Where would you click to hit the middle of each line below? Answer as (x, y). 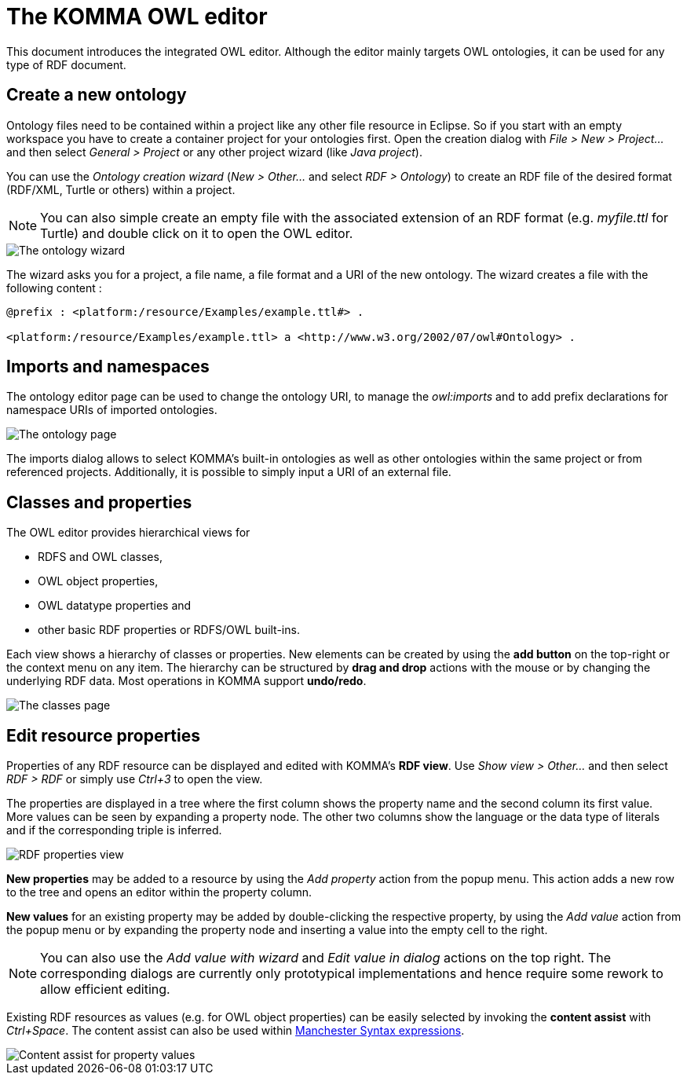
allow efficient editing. (105, 989)
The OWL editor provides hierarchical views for (128, 533)
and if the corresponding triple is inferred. (114, 830)
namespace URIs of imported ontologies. (112, 410)
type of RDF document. (66, 64)
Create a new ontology (97, 95)
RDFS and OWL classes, (100, 557)
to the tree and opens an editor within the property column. (159, 892)
